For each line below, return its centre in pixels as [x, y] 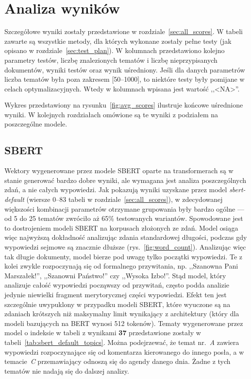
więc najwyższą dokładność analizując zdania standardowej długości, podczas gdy [126, 237]
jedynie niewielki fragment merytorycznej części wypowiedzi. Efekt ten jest [116, 294]
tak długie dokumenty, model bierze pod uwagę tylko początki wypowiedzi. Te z [124, 256]
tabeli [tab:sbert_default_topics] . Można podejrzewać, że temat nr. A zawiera [122, 342]
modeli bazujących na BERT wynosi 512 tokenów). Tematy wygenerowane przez [124, 323]
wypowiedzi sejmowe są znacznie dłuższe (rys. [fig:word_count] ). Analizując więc [125, 247]
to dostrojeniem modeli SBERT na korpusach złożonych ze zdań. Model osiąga [121, 227]
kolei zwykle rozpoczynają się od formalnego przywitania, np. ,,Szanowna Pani [121, 266]
